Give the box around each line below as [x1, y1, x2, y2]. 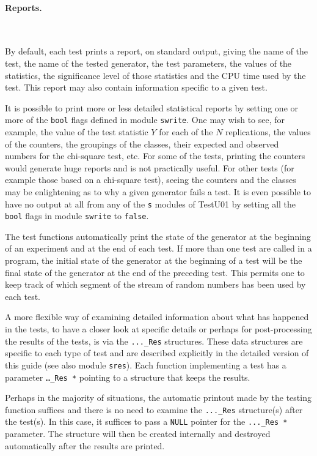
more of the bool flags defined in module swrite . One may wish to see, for [5, 113, 285, 126]
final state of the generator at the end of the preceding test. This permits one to [5, 266, 305, 278]
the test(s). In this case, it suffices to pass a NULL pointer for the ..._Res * [5, 415, 288, 428]
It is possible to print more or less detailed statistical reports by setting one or [5, 101, 299, 114]
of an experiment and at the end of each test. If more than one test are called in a [5, 242, 312, 255]
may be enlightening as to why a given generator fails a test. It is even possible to [5, 185, 311, 198]
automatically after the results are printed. [5, 439, 165, 452]
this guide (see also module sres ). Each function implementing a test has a [5, 358, 286, 371]
